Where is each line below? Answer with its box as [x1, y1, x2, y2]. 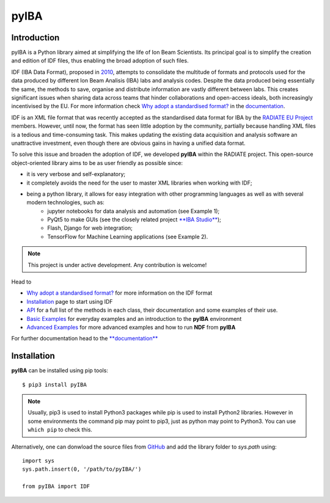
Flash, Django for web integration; [47, 224, 133, 232]
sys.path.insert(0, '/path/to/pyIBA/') [22, 466, 142, 473]
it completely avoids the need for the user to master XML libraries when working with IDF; [26, 179, 252, 186]
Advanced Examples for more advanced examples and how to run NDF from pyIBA [26, 324, 236, 331]
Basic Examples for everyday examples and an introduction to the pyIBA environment [26, 315, 242, 322]
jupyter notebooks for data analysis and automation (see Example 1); [47, 207, 220, 215]
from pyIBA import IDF [22, 483, 90, 490]
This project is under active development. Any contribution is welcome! [28, 261, 207, 268]
